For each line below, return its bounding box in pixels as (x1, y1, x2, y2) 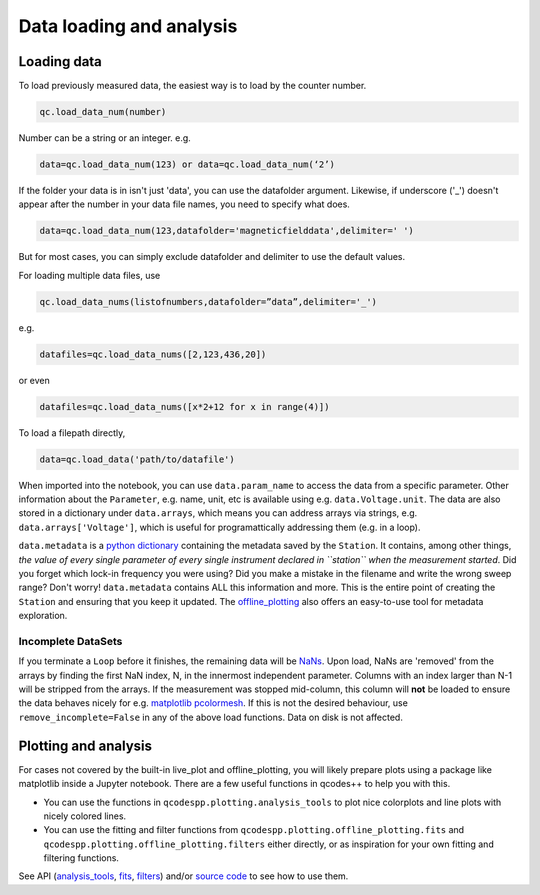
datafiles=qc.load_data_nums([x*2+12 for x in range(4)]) (39, 401, 330, 412)
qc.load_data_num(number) (39, 106, 167, 118)
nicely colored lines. (43, 810, 127, 822)
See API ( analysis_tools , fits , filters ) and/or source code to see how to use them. (18, 870, 349, 882)
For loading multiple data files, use (18, 269, 161, 281)
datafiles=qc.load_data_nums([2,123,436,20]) (39, 348, 267, 360)
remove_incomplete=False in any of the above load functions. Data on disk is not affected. (18, 711, 404, 723)
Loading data (18, 53, 102, 70)
